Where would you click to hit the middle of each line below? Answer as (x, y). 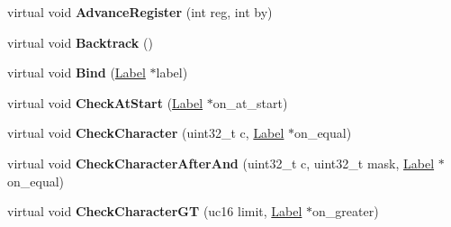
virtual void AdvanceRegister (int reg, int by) (140, 12)
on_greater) (346, 211)
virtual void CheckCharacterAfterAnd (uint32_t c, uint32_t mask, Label (221, 163)
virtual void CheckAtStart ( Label (105, 102)
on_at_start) (250, 102)
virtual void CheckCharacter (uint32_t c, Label (146, 133)
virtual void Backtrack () (80, 42)
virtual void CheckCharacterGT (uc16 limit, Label (155, 211)
